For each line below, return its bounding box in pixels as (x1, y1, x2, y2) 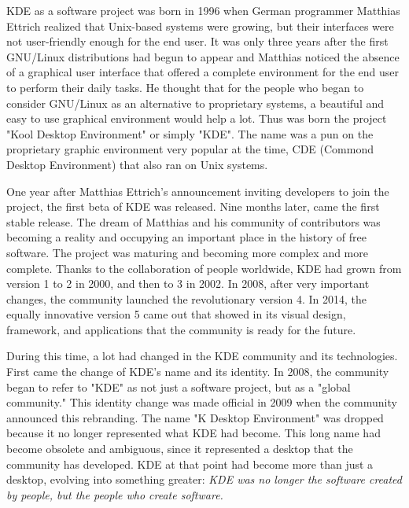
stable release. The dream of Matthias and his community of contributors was (6, 213, 381, 230)
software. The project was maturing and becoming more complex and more (6, 244, 368, 260)
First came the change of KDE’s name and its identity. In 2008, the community (6, 363, 389, 380)
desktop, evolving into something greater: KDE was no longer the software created (6, 471, 402, 488)
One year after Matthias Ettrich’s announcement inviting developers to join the (6, 182, 389, 199)
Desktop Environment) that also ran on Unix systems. (6, 156, 268, 172)
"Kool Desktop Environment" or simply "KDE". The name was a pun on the (6, 125, 374, 142)
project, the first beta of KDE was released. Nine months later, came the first (6, 198, 380, 215)
